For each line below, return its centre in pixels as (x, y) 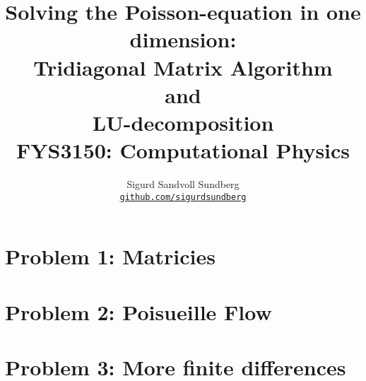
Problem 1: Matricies (110, 256)
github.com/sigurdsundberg (183, 197)
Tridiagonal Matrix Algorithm (183, 67)
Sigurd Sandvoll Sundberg (183, 184)
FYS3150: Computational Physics (183, 150)
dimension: (183, 39)
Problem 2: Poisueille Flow (138, 311)
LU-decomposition (183, 122)
